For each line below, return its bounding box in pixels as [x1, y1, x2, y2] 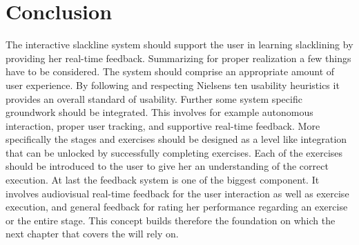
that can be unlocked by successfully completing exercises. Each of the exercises [6, 145, 343, 159]
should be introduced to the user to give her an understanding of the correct [6, 159, 329, 173]
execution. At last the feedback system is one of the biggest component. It [6, 173, 320, 187]
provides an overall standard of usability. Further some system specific [6, 91, 302, 106]
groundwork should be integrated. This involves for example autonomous [6, 105, 313, 119]
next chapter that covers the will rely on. [6, 226, 179, 241]
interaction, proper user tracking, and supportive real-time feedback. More [6, 118, 320, 133]
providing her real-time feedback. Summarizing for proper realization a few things [6, 50, 351, 65]
